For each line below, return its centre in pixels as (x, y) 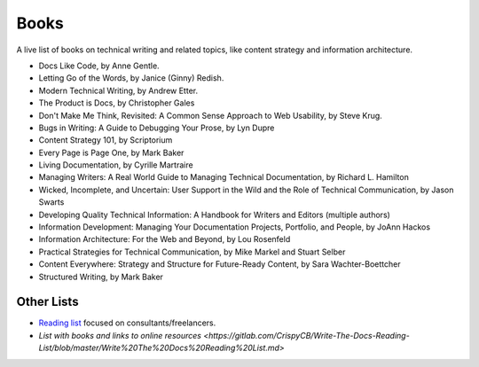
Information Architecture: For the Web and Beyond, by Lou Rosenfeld (165, 239)
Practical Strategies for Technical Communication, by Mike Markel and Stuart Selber (192, 252)
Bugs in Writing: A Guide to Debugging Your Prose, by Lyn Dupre (157, 128)
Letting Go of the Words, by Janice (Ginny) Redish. (131, 78)
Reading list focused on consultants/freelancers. (127, 323)
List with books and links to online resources (120, 335)
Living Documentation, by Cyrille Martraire (116, 165)
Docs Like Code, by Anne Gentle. (99, 66)
